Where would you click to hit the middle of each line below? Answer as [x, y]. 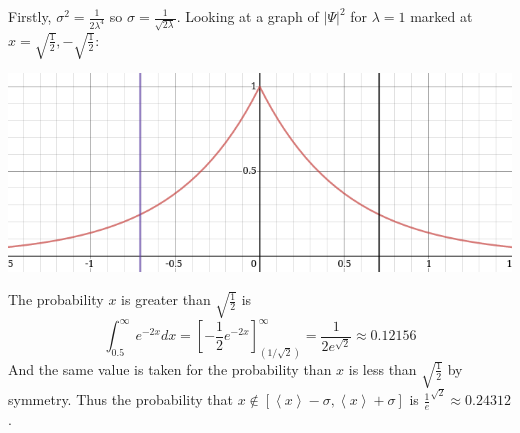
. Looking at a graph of [247, 16]
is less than [382, 368]
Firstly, [30, 16]
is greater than [166, 299]
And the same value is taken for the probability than [170, 368]
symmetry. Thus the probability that [121, 399]
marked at [441, 16]
